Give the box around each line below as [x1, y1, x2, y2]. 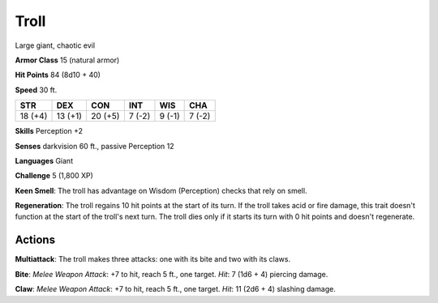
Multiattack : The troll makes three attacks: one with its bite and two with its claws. [15, 254, 291, 264]
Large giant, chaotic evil [15, 41, 96, 50]
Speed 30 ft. [15, 85, 58, 95]
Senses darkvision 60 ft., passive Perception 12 [15, 141, 174, 151]
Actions [15, 233, 56, 247]
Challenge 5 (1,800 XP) [15, 171, 93, 181]
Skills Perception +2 [15, 126, 84, 136]
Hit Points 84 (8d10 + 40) [15, 70, 101, 80]
